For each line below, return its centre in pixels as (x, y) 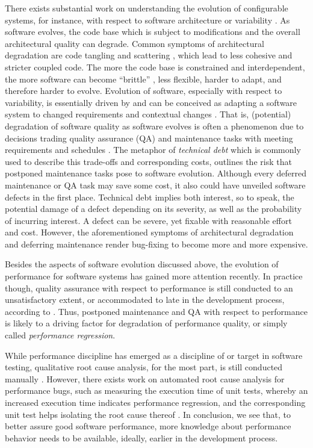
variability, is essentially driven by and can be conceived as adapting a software (151, 102)
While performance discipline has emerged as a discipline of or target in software (154, 355)
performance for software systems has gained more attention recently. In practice (154, 276)
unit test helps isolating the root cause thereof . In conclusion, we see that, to (148, 414)
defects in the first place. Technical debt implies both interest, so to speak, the (150, 197)
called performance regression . (60, 335)
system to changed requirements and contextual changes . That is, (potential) (148, 114)
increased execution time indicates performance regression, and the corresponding (155, 402)
